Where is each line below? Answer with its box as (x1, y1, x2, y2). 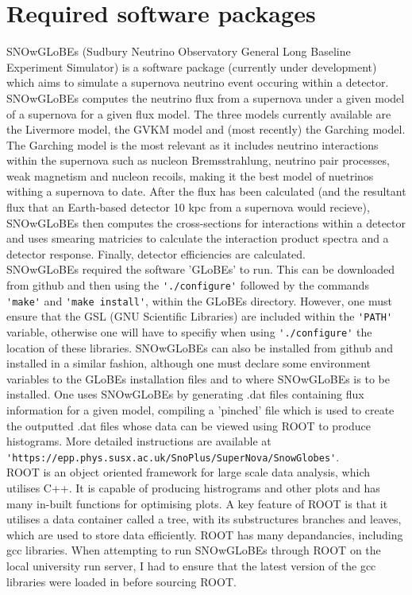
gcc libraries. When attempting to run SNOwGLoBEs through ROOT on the (6, 542, 381, 558)
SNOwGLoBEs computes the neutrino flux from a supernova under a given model (6, 89, 405, 106)
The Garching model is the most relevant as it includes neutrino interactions (6, 136, 379, 153)
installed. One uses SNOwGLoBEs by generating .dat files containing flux (6, 386, 364, 402)
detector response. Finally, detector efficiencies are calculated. (6, 245, 306, 262)
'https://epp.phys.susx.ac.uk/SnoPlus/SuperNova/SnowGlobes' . (6, 448, 340, 465)
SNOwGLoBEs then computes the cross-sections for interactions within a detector (6, 214, 406, 231)
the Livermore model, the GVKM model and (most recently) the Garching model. (6, 121, 406, 138)
